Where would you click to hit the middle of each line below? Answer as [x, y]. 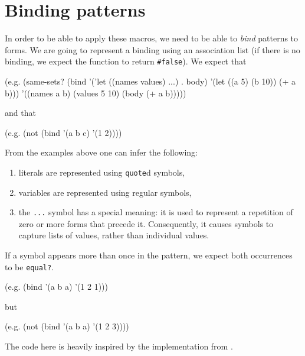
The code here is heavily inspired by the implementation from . [119, 346]
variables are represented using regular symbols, [105, 192]
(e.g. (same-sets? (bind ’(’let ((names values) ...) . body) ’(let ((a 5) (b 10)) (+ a [150, 81]
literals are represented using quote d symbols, [102, 172]
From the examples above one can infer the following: [101, 152]
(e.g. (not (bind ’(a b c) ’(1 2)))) [63, 132]
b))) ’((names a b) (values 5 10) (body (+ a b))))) [96, 93]
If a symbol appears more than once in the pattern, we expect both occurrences [149, 255]
